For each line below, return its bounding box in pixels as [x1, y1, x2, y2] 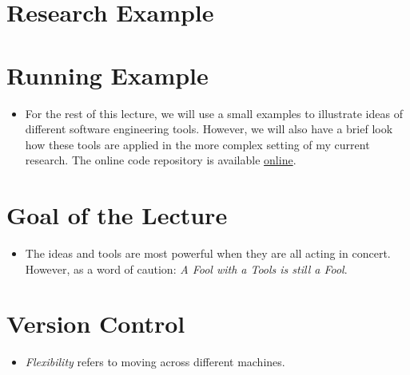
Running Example [6, 58, 209, 91]
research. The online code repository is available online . [25, 152, 297, 168]
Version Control [6, 307, 185, 340]
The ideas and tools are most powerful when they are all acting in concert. [25, 245, 391, 261]
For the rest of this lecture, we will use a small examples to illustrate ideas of [25, 105, 403, 121]
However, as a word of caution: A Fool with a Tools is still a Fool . [25, 260, 348, 277]
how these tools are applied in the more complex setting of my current [25, 136, 370, 152]
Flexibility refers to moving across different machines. [25, 353, 285, 370]
